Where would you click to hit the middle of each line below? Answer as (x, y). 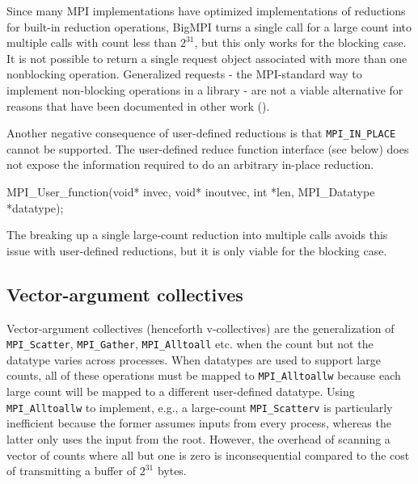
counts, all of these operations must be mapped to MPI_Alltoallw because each (204, 375)
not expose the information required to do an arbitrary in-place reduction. (190, 164)
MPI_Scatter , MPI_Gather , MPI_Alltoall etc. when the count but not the (190, 344)
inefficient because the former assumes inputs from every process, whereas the (199, 423)
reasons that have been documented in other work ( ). (138, 105)
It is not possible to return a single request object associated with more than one (207, 58)
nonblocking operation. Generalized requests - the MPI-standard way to (184, 74)
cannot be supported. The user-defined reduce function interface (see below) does (208, 148)
